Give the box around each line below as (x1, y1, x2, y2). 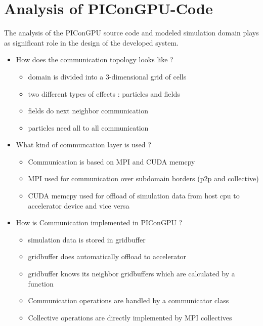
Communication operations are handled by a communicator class (28, 295, 229, 306)
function (28, 278, 54, 289)
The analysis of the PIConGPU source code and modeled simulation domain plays (4, 27, 259, 38)
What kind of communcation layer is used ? (16, 139, 151, 150)
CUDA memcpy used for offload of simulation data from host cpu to (28, 190, 240, 201)
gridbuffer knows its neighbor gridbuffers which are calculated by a (28, 268, 235, 279)
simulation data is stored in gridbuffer (28, 234, 146, 244)
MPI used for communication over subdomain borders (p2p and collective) (28, 173, 259, 184)
